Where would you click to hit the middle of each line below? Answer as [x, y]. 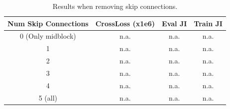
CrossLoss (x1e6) [125, 23]
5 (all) [48, 97]
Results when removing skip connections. [115, 6]
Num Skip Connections [48, 23]
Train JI [208, 23]
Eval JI [174, 23]
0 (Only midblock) [48, 36]
